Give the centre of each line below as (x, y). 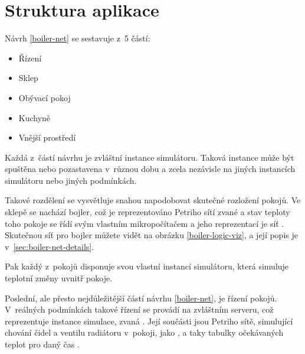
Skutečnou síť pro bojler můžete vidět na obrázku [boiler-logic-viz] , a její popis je (151, 235)
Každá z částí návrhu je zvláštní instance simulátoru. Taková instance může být (150, 157)
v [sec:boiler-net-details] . (50, 246)
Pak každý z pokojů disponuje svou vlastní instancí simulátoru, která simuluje (147, 266)
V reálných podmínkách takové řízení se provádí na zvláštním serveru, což (139, 309)
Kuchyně (35, 117)
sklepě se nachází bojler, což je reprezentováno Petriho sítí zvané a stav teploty (147, 212)
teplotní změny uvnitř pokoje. (59, 278)
